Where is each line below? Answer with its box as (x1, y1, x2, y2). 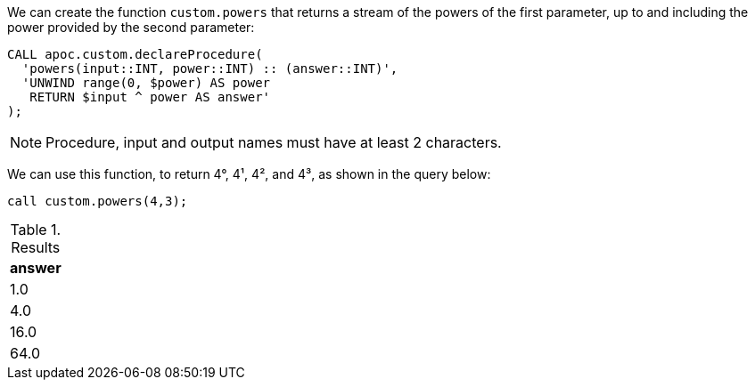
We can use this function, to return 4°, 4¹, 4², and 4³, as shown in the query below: (7, 166, 491, 181)
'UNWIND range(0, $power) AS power (21, 76, 271, 90)
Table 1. (10, 221, 62, 238)
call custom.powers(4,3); (7, 194, 188, 208)
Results (11, 238, 61, 256)
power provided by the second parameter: (7, 20, 255, 35)
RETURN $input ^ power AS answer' (29, 90, 271, 104)
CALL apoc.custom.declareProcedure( (7, 47, 263, 61)
